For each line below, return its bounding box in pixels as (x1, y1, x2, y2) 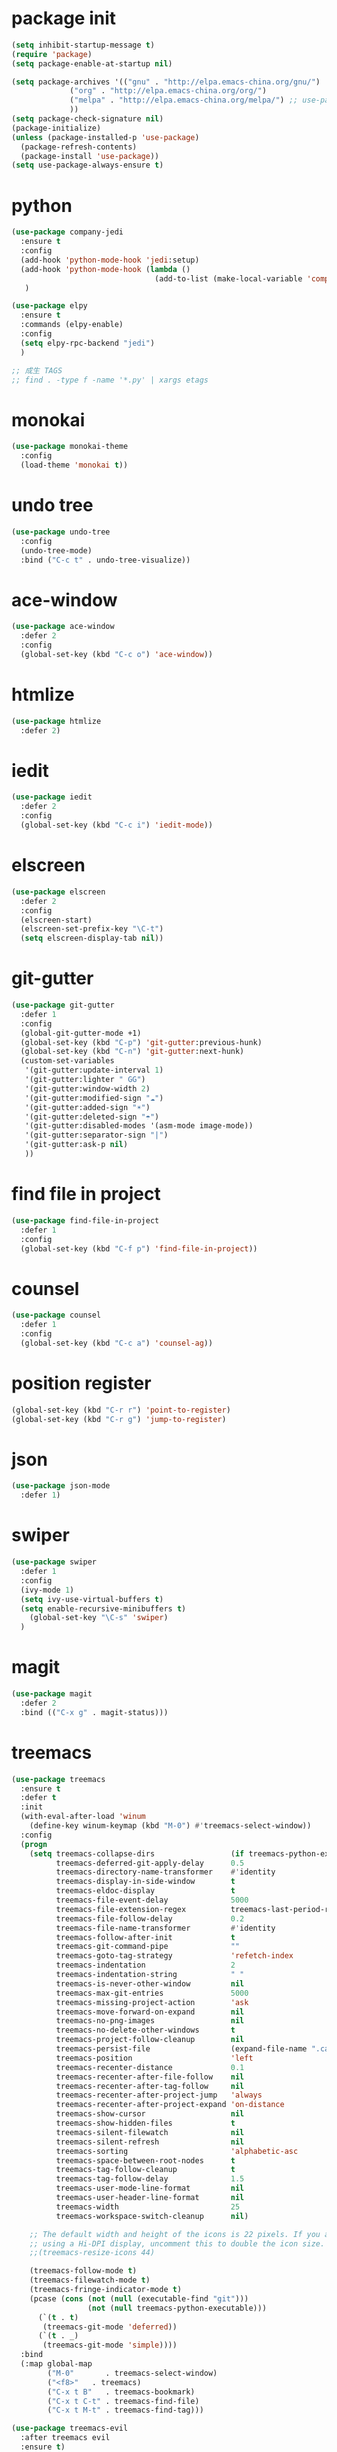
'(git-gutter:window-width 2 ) (24, 1083, 151, 1094)
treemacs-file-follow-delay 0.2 (55, 1913, 245, 1924)
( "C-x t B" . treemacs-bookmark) (47, 2387, 196, 2397)
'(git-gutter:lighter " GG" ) (24, 1075, 146, 1085)
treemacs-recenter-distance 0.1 (55, 2062, 245, 2072)
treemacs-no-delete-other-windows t (55, 2025, 236, 2036)
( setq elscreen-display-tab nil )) (20, 933, 164, 944)
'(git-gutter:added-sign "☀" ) (24, 1102, 151, 1112)
